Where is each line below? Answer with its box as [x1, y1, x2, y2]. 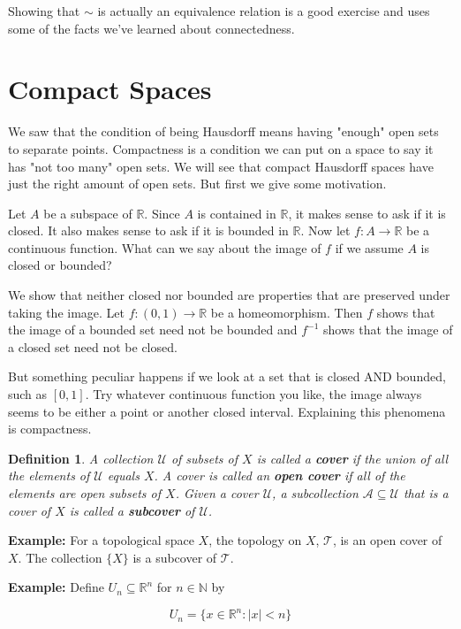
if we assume [335, 238, 404, 257]
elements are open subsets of [8, 484, 162, 502]
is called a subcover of [69, 501, 195, 519]
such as [8, 385, 48, 403]
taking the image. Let [8, 303, 125, 321]
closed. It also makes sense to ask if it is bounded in [8, 221, 289, 240]
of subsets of [170, 449, 238, 467]
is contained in [197, 203, 276, 222]
